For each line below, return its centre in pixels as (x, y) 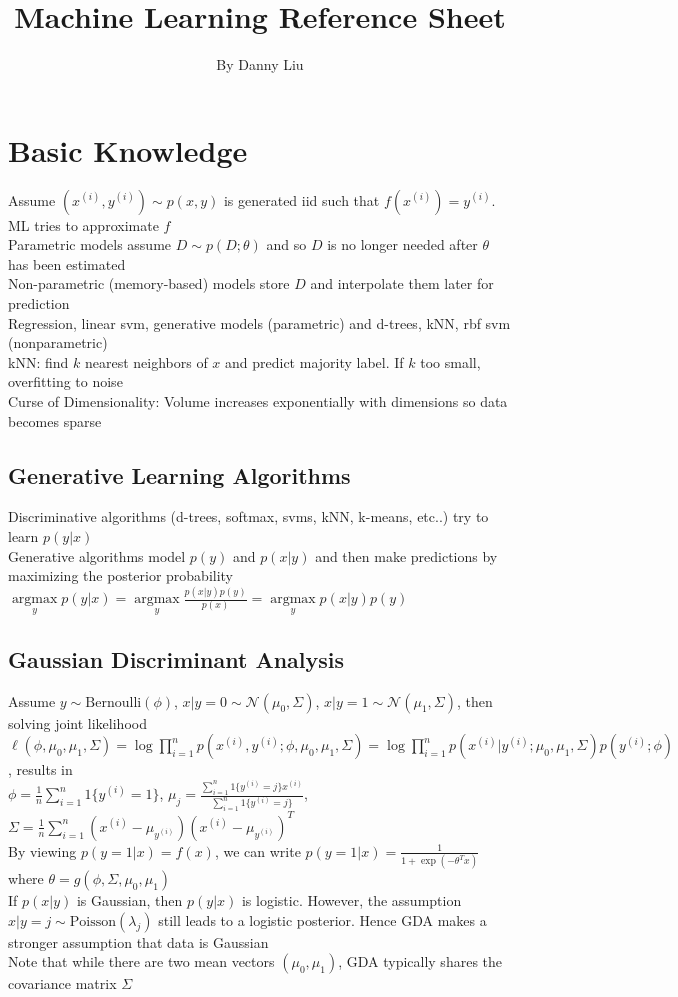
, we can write (257, 850)
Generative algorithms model (97, 555)
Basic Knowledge (128, 149)
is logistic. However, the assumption (351, 900)
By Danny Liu (260, 64)
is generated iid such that (301, 199)
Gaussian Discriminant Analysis (176, 658)
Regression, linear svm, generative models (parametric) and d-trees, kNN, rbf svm (259, 322)
